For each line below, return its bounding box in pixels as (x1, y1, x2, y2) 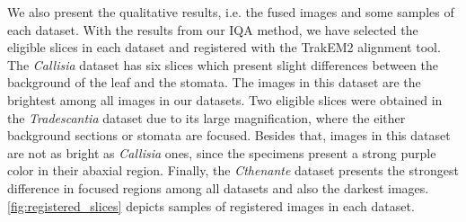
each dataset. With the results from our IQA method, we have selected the (7, 20, 418, 39)
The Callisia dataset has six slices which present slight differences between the (7, 55, 438, 74)
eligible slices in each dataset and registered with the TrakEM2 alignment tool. (7, 38, 441, 57)
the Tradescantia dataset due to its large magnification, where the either (7, 108, 406, 127)
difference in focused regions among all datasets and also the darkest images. (7, 178, 429, 197)
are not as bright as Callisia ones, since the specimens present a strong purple (7, 143, 436, 162)
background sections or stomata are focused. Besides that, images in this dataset (7, 126, 451, 145)
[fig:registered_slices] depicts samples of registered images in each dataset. (7, 196, 415, 215)
